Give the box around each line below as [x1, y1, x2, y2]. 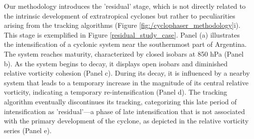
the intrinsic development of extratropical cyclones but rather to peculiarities [4, 10, 235, 20]
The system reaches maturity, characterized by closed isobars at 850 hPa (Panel [4, 48, 244, 59]
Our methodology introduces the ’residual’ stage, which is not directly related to [4, 1, 246, 11]
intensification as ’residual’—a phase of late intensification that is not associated [4, 106, 245, 116]
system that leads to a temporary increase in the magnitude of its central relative [4, 77, 249, 87]
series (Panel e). [4, 125, 52, 135]
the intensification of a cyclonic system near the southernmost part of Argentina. [4, 39, 247, 49]
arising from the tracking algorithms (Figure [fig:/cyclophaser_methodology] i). [4, 20, 241, 30]
